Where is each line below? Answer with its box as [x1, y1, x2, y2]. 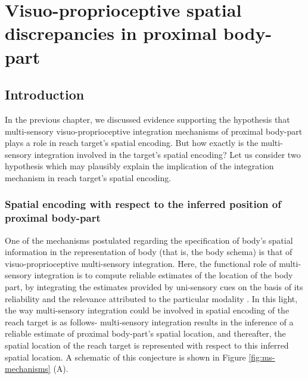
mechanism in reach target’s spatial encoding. [5, 171, 172, 184]
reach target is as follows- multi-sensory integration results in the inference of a [5, 315, 294, 328]
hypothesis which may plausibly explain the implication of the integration [5, 160, 274, 172]
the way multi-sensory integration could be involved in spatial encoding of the [5, 304, 290, 316]
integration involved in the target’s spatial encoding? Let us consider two [34, 148, 301, 160]
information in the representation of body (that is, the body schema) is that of [5, 246, 293, 258]
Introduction [5, 85, 85, 104]
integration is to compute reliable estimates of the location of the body [34, 269, 293, 281]
